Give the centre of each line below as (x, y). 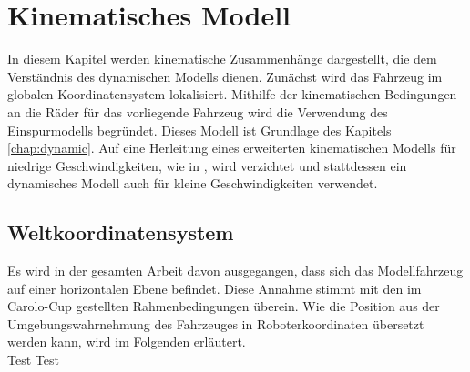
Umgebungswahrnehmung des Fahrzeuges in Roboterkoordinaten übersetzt (216, 323)
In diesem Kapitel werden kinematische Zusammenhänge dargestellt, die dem (222, 59)
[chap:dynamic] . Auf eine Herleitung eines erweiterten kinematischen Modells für (232, 148)
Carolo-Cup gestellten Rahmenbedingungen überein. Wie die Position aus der (224, 306)
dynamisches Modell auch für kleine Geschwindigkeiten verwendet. (193, 183)
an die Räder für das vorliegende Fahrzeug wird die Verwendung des (198, 111)
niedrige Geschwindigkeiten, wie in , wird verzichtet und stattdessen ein (207, 165)
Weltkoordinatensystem (121, 232)
